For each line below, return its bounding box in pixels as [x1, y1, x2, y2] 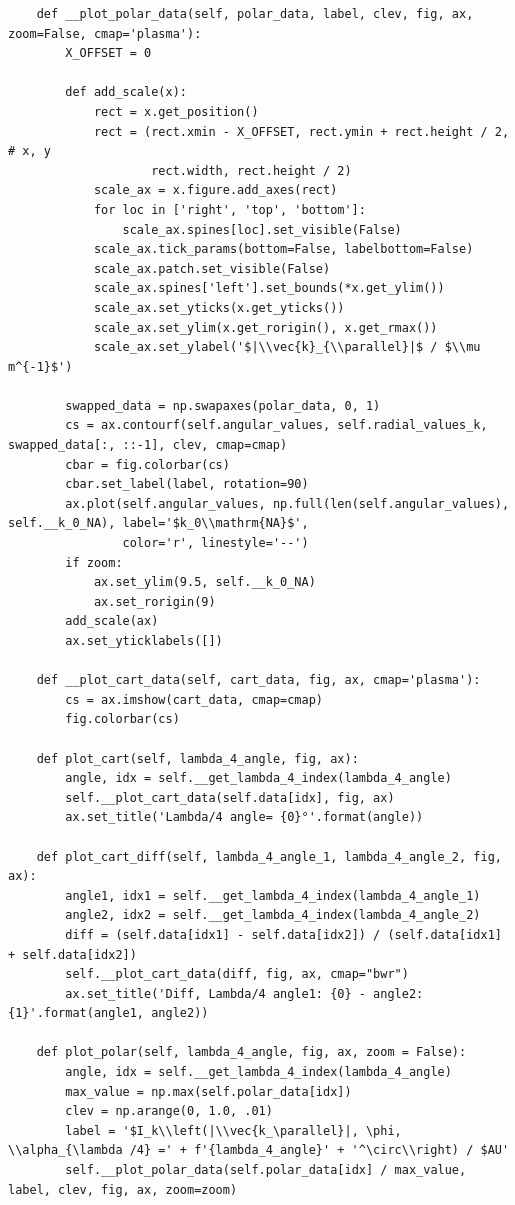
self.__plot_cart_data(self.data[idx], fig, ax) [65, 790, 395, 805]
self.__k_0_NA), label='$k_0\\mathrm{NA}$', [8, 516, 309, 531]
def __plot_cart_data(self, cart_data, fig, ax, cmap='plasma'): [36, 673, 481, 688]
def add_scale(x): [65, 85, 187, 100]
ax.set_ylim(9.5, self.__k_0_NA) [93, 575, 316, 590]
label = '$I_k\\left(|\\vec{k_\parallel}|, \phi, [65, 1123, 402, 1138]
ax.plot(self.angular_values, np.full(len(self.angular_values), [65, 496, 510, 511]
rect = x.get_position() [93, 104, 259, 119]
